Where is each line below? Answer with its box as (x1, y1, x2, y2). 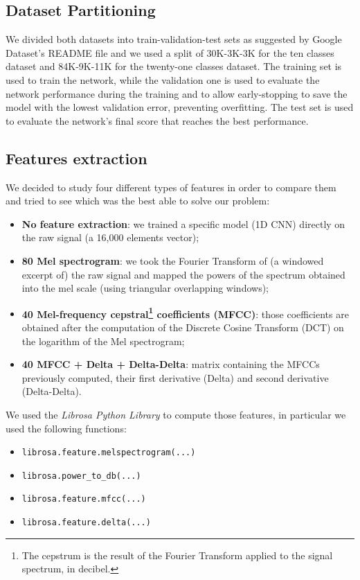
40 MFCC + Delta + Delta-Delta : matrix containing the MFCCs (21, 357, 320, 371)
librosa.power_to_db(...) (21, 471, 141, 481)
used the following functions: (6, 421, 127, 435)
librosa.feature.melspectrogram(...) (21, 448, 196, 458)
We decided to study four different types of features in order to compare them (6, 179, 336, 194)
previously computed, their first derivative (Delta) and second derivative (21, 370, 329, 385)
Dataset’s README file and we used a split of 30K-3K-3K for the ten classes (6, 45, 334, 60)
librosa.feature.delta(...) (21, 518, 151, 528)
